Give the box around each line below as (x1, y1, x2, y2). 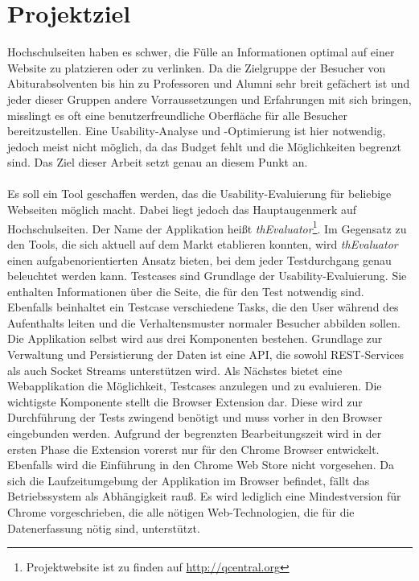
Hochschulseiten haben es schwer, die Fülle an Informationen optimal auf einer (7, 43, 395, 60)
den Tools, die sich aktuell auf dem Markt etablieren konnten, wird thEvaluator (7, 235, 398, 252)
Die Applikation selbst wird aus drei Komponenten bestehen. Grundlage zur (7, 330, 383, 347)
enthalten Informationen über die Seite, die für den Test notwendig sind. (7, 282, 364, 299)
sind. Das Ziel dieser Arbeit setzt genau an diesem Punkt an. (7, 154, 308, 171)
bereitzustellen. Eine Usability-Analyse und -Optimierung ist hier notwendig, (7, 122, 386, 139)
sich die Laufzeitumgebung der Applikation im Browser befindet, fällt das (7, 472, 370, 488)
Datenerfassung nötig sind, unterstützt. (7, 519, 200, 536)
